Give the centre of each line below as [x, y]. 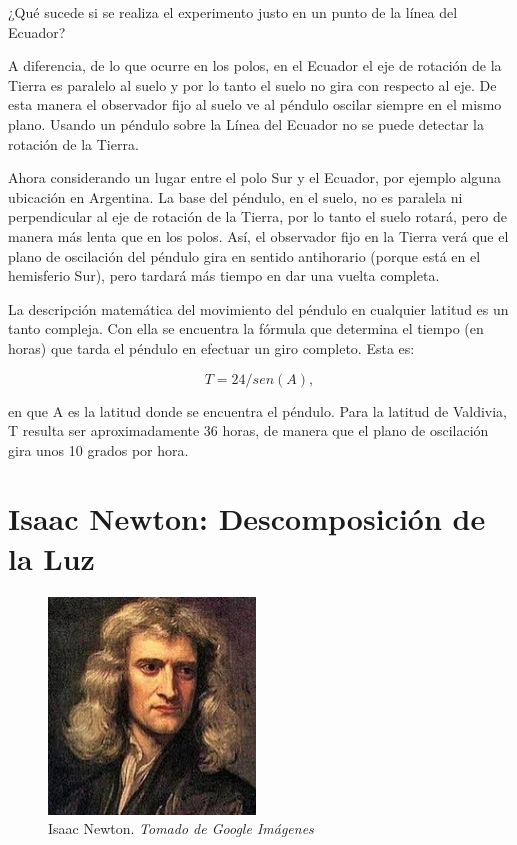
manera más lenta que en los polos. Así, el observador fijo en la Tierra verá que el [258, 235]
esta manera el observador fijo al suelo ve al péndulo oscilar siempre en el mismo [255, 104]
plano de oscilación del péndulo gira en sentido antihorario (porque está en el [244, 255]
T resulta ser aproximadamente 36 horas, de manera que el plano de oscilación [248, 430]
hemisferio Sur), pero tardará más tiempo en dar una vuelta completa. [224, 275]
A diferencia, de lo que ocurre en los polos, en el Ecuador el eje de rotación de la [255, 65]
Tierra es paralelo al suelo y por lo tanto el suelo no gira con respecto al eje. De [252, 84]
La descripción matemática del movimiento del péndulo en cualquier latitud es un [258, 308]
